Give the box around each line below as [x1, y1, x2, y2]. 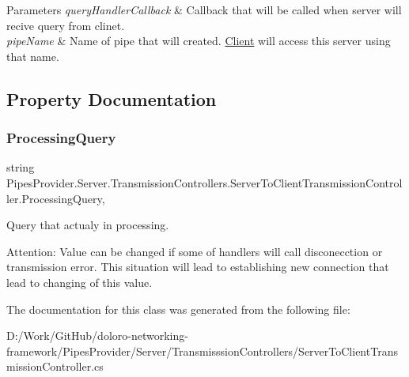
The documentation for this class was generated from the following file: [6, 300, 350, 317]
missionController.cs [6, 358, 104, 375]
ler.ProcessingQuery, [6, 190, 105, 206]
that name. [6, 47, 59, 64]
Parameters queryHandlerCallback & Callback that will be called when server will [6, 2, 402, 17]
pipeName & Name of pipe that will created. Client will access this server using [6, 32, 391, 49]
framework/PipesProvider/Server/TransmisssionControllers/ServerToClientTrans [6, 342, 398, 359]
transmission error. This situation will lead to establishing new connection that [6, 258, 389, 275]
